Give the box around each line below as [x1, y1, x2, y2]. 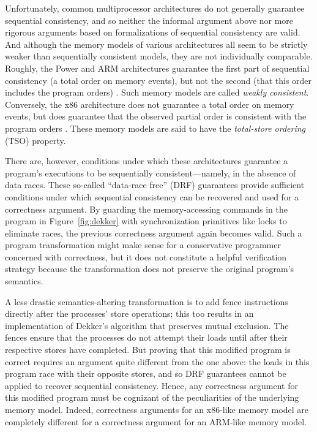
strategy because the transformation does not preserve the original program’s [5, 262, 294, 275]
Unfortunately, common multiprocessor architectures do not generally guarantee [5, 2, 305, 14]
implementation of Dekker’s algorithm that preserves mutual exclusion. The [5, 319, 289, 332]
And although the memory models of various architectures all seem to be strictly [5, 37, 308, 50]
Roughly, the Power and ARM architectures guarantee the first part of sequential [5, 61, 310, 74]
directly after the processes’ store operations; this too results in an [5, 307, 254, 320]
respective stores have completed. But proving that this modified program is [5, 343, 291, 356]
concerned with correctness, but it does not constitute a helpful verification [5, 250, 287, 263]
